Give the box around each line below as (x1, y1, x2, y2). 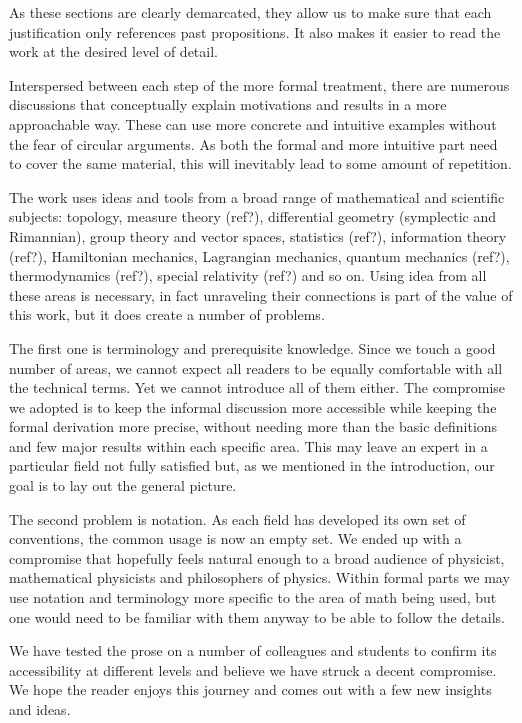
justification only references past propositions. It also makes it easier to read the (9, 21, 501, 42)
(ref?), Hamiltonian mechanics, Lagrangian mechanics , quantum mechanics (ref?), (9, 245, 510, 266)
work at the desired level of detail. (9, 41, 218, 62)
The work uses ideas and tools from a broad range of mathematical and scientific (9, 186, 505, 207)
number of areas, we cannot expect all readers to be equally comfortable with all (9, 357, 503, 378)
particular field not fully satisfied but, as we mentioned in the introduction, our (9, 455, 495, 476)
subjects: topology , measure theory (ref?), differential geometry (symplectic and (9, 206, 497, 227)
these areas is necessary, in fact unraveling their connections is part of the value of (9, 284, 513, 305)
